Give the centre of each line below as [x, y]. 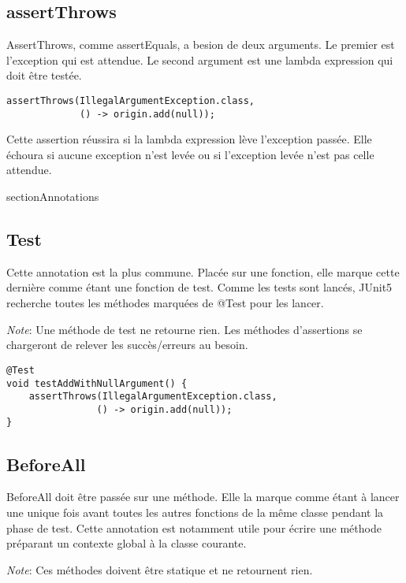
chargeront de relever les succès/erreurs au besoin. [127, 345]
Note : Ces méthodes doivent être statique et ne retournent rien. [160, 569]
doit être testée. [44, 75]
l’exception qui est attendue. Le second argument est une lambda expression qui [200, 59]
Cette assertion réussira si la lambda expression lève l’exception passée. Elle [189, 139]
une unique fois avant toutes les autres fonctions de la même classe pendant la [195, 512]
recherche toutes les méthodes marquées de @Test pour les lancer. [165, 303]
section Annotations [53, 197]
